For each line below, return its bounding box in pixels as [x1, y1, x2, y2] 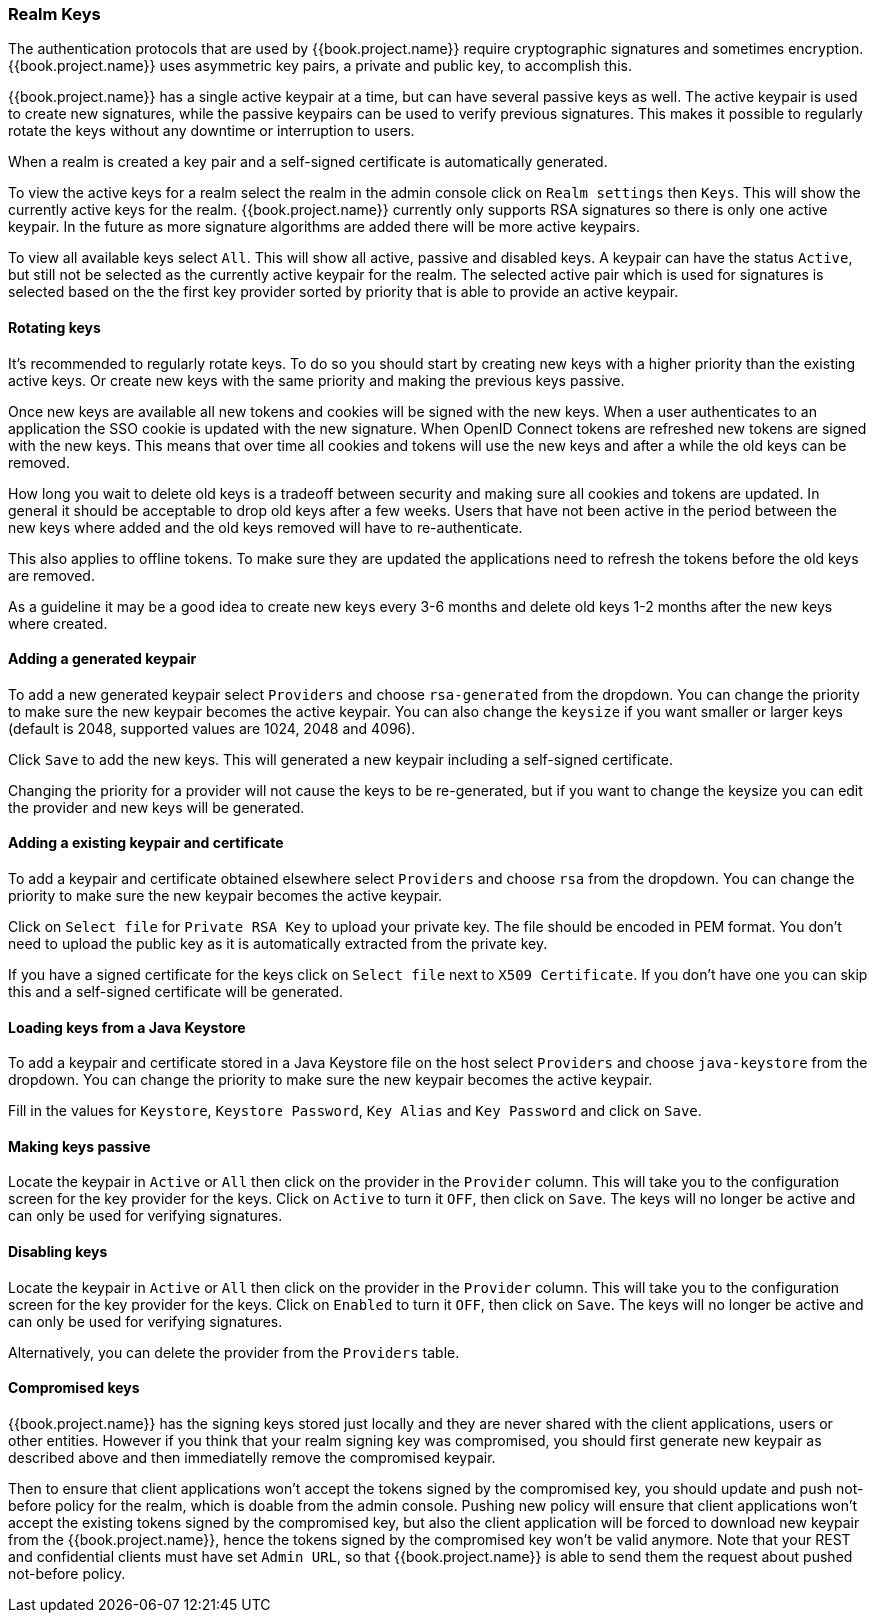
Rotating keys [8, 318, 101, 336]
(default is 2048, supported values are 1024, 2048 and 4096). [8, 719, 416, 737]
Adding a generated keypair [8, 650, 197, 668]
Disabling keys [8, 1243, 108, 1261]
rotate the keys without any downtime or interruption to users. [8, 122, 415, 140]
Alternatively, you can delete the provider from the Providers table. [8, 1343, 460, 1361]
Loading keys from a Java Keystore [8, 1018, 246, 1036]
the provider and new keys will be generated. [8, 798, 305, 816]
